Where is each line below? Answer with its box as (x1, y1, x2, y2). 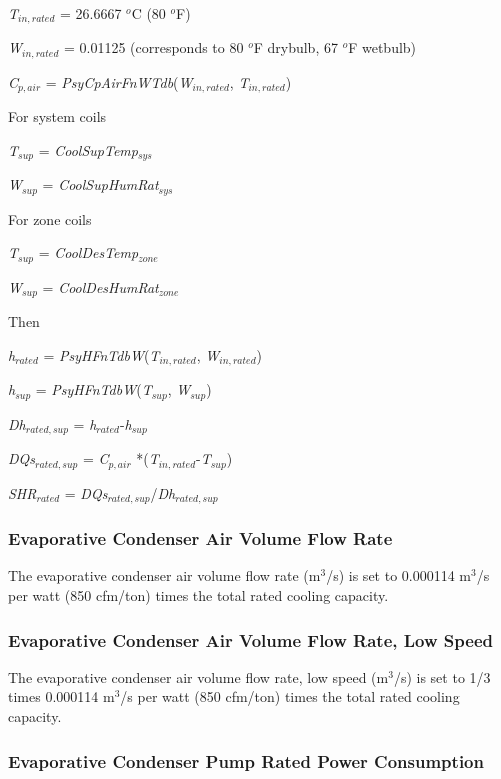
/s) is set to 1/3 (393, 666, 491, 687)
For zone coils (8, 208, 92, 229)
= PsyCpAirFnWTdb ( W (45, 71, 193, 92)
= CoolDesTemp (38, 242, 139, 263)
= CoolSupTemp (38, 139, 138, 160)
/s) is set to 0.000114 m (326, 565, 472, 586)
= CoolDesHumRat (42, 276, 159, 297)
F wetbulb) (348, 37, 417, 58)
